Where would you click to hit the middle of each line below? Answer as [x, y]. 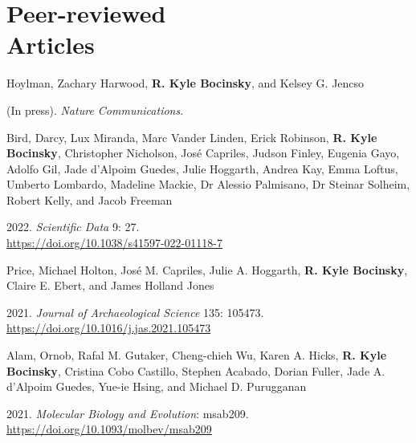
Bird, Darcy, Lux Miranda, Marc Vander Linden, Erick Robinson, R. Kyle [192, 137]
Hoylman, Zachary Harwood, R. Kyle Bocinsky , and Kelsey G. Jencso [186, 83]
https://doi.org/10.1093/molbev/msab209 [109, 429]
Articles [51, 45]
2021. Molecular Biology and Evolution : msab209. [128, 413]
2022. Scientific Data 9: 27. [73, 227]
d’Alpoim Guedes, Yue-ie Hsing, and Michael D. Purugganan [157, 386]
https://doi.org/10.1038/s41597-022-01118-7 [114, 243]
